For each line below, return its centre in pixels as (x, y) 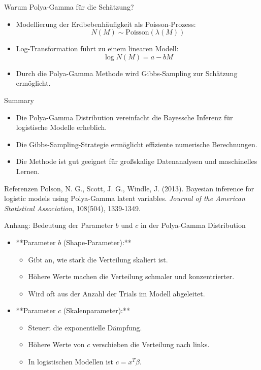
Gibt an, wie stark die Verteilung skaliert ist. (98, 259)
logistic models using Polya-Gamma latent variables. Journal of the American (125, 198)
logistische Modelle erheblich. (61, 127)
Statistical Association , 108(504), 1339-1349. (72, 208)
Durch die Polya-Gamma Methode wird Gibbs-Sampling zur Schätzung (127, 73)
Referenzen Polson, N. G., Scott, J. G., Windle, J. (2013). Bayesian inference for (129, 188)
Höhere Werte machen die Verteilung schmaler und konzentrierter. (131, 276)
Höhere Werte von (56, 344)
